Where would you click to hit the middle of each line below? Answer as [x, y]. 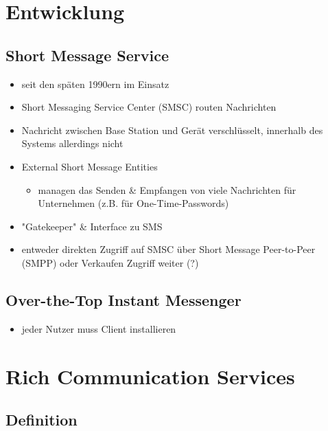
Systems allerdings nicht [72, 143]
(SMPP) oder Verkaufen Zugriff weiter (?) [110, 262]
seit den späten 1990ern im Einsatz [95, 84]
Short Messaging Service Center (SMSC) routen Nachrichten [149, 107]
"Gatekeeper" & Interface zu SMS [92, 226]
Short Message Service [87, 55]
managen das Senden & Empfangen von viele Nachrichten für [167, 189]
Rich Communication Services [150, 376]
